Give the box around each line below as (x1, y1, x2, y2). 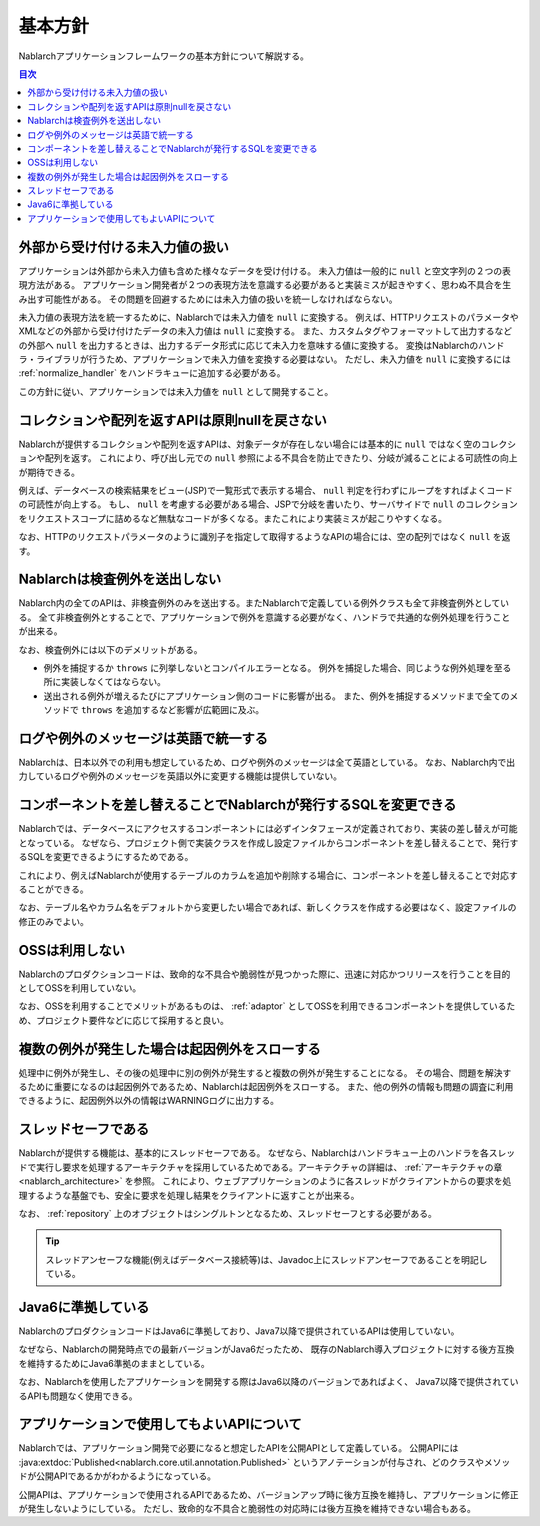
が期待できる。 (18, 466, 80, 478)
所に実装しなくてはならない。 (43, 676, 167, 688)
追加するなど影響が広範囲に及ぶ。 (123, 704, 265, 716)
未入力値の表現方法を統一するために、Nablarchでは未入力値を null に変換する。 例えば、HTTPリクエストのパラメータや (18, 311, 519, 323)
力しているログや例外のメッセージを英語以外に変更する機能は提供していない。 (18, 770, 342, 782)
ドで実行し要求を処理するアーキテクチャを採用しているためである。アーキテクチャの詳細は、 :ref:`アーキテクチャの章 (18, 1161, 503, 1173)
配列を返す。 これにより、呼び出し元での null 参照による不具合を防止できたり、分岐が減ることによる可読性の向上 (44, 452, 518, 464)
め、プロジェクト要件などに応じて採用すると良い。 (18, 1014, 229, 1026)
